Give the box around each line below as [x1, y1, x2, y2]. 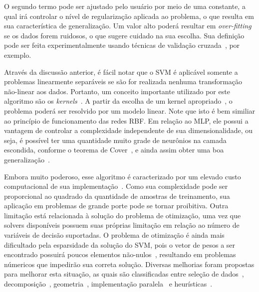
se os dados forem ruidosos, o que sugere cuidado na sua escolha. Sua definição [4, 30, 245, 40]
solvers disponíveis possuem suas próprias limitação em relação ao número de [4, 220, 240, 230]
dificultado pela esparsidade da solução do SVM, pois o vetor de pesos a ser [4, 239, 236, 250]
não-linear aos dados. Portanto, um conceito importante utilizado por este [4, 86, 230, 96]
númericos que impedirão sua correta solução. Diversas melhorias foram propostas [4, 259, 255, 269]
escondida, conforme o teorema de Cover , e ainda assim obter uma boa [4, 145, 224, 155]
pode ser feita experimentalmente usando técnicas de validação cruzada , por [4, 40, 240, 50]
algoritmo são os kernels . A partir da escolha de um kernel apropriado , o [4, 96, 233, 106]
